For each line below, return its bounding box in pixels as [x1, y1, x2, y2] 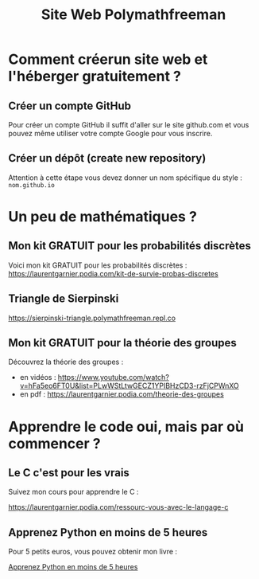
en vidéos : [19, 373, 56, 382]
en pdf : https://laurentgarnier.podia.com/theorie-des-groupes [19, 389, 224, 399]
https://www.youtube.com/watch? [57, 373, 169, 382]
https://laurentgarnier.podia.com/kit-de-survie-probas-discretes [8, 268, 218, 278]
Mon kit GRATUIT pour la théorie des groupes [8, 336, 237, 350]
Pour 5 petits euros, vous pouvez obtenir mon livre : [8, 547, 177, 557]
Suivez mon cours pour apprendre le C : [8, 487, 139, 497]
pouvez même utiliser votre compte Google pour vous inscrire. [8, 129, 213, 138]
